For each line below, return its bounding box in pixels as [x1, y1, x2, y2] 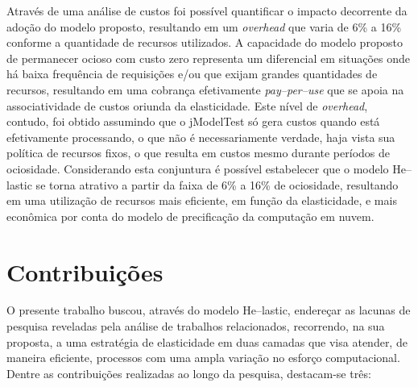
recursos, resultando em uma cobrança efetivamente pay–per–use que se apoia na [6, 81, 404, 98]
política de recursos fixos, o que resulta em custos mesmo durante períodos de [6, 144, 390, 161]
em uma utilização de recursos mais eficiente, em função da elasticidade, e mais [6, 192, 397, 209]
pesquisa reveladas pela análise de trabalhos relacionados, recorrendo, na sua [6, 318, 385, 335]
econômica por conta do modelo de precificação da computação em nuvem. [6, 207, 375, 224]
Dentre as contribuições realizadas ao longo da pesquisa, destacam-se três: [6, 364, 371, 381]
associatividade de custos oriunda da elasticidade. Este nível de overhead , [6, 97, 368, 114]
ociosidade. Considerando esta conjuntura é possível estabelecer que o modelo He [6, 160, 406, 177]
